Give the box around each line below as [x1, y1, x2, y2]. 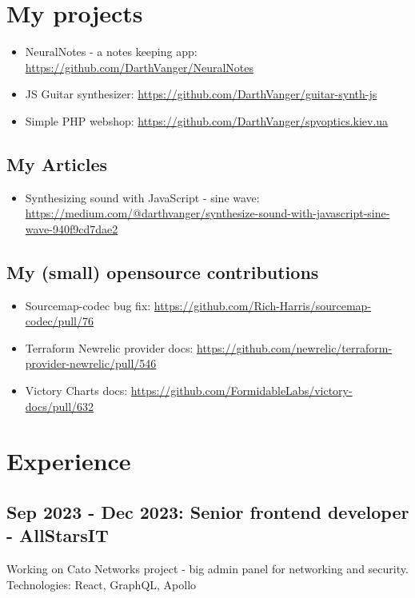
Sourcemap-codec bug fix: [25, 297, 151, 313]
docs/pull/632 [25, 397, 94, 414]
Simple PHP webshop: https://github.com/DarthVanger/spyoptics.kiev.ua [25, 112, 389, 129]
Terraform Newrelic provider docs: [25, 339, 194, 356]
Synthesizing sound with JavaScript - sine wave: [25, 189, 260, 205]
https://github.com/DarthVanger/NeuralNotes [25, 58, 253, 75]
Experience [6, 445, 131, 477]
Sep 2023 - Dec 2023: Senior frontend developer [6, 500, 409, 524]
